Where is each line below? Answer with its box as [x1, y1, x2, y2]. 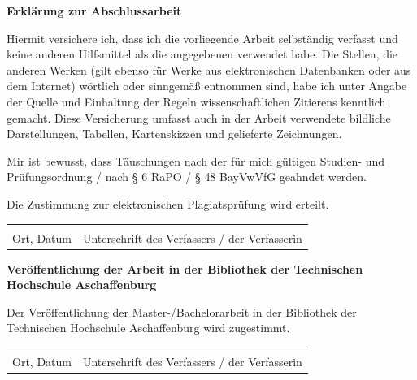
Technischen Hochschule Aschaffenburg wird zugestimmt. [7, 319, 290, 336]
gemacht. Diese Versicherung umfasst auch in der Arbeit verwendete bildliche [7, 109, 391, 126]
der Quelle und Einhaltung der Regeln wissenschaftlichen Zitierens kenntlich [7, 93, 386, 110]
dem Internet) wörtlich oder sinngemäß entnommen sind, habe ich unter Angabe [7, 77, 407, 94]
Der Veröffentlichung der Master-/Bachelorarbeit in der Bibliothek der [7, 303, 357, 320]
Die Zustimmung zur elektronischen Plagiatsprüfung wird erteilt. [7, 195, 329, 212]
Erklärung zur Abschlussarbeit [7, 2, 182, 19]
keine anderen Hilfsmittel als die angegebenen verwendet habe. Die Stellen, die [7, 45, 398, 63]
